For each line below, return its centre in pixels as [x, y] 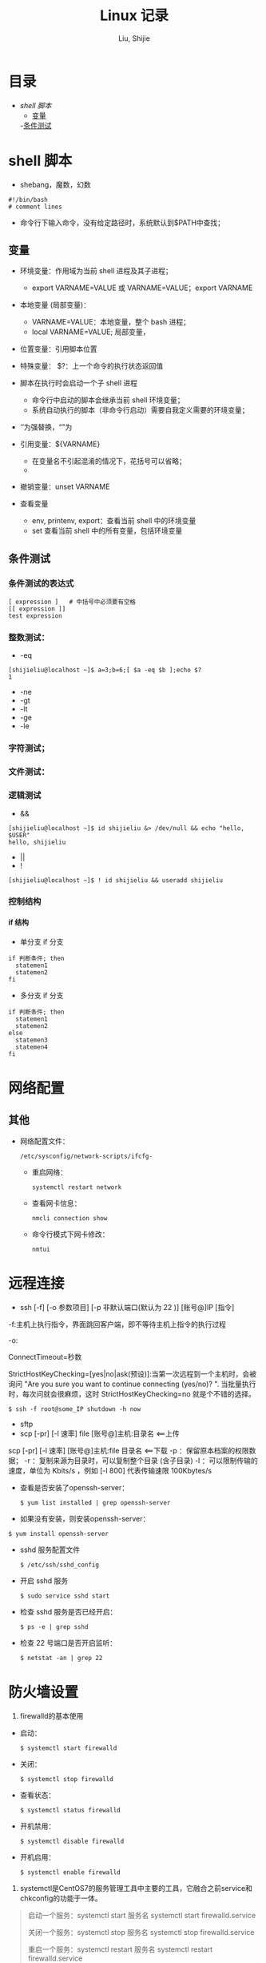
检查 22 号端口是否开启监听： [68, 1643]
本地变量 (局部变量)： [55, 305]
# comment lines [35, 207]
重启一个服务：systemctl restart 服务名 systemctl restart [120, 1949]
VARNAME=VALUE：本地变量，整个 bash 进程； [111, 322]
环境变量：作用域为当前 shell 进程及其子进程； [96, 271]
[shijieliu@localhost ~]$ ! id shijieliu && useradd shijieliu [116, 880]
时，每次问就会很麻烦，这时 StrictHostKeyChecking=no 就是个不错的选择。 [132, 1393]
